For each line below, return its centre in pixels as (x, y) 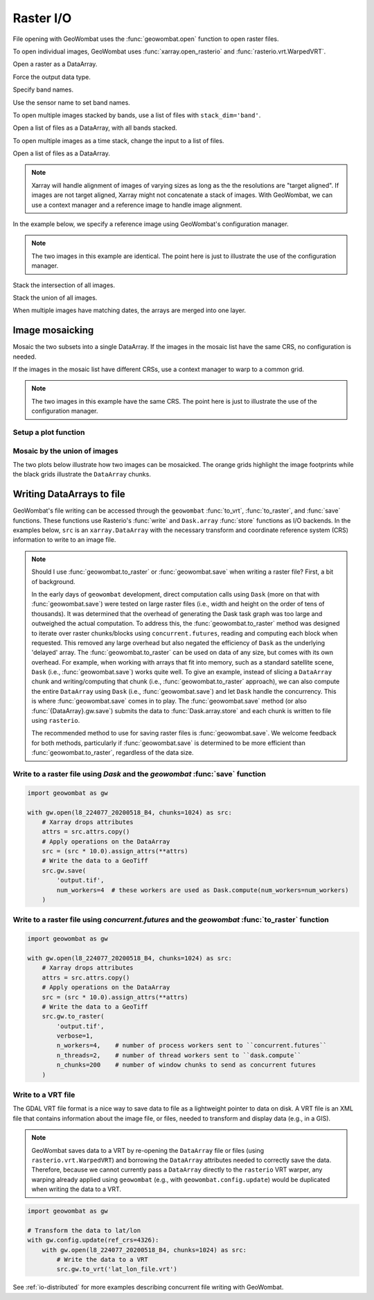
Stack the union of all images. (55, 298)
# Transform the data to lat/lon (84, 1230)
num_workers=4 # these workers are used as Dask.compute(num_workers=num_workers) (203, 890)
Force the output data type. (52, 77)
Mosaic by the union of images (65, 451)
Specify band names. (43, 89)
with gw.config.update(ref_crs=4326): (93, 1240)
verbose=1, (75, 1036)
